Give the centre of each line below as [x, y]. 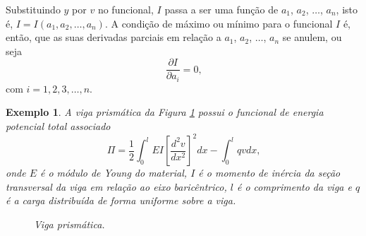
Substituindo [33, 9]
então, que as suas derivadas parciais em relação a [114, 37]
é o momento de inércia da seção [269, 173]
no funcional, [126, 9]
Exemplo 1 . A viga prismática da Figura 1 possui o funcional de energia [165, 112]
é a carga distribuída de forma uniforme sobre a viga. [121, 200]
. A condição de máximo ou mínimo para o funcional [219, 23]
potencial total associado [58, 126]
